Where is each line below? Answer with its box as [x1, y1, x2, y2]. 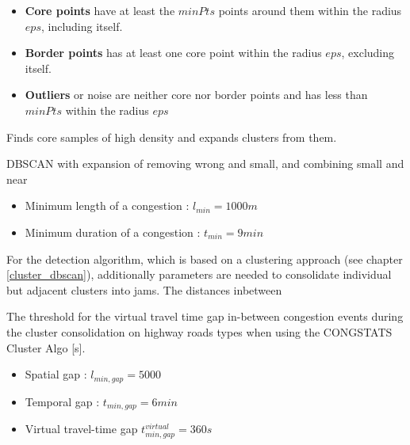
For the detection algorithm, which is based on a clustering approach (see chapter [6, 250, 403, 267]
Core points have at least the [25, 2, 175, 18]
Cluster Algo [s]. [6, 339, 86, 356]
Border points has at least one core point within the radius [25, 44, 322, 61]
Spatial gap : [25, 366, 87, 382]
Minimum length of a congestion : [25, 197, 190, 214]
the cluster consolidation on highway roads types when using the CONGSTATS [6, 323, 393, 340]
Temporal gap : [25, 393, 100, 409]
